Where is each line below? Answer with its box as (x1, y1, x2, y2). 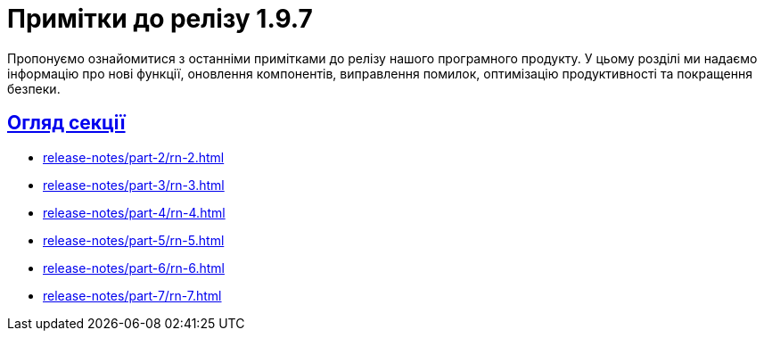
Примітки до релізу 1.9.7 (7, 4, 313, 34)
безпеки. (7, 80, 61, 96)
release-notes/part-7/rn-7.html (43, 287, 222, 303)
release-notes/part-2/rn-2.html (43, 149, 225, 165)
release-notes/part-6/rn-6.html (43, 260, 225, 276)
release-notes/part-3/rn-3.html (43, 177, 225, 193)
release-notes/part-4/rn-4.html (43, 204, 226, 220)
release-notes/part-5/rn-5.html (43, 232, 225, 248)
